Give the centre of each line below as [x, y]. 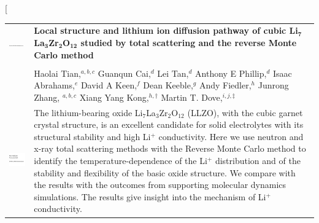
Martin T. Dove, [192, 97]
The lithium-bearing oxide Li [88, 112]
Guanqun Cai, [124, 73]
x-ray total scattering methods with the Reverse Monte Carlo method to [170, 148]
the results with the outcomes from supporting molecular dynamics [160, 185]
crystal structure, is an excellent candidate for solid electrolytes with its [169, 124]
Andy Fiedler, [225, 85]
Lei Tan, [173, 73]
